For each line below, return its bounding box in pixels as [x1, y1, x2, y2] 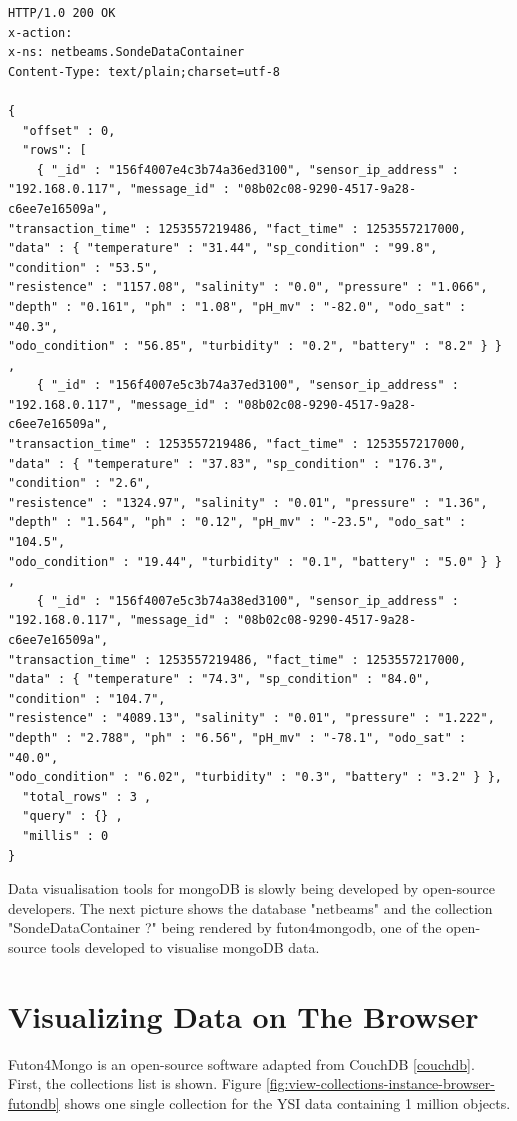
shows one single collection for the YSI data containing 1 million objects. [64, 1092, 511, 1113]
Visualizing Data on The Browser [8, 995, 479, 1036]
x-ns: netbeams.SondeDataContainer [8, 45, 245, 60]
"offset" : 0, [22, 123, 116, 138]
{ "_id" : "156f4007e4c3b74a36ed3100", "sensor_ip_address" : [36, 162, 460, 177]
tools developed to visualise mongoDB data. [50, 936, 320, 957]
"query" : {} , [22, 809, 123, 824]
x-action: [8, 25, 73, 40]
